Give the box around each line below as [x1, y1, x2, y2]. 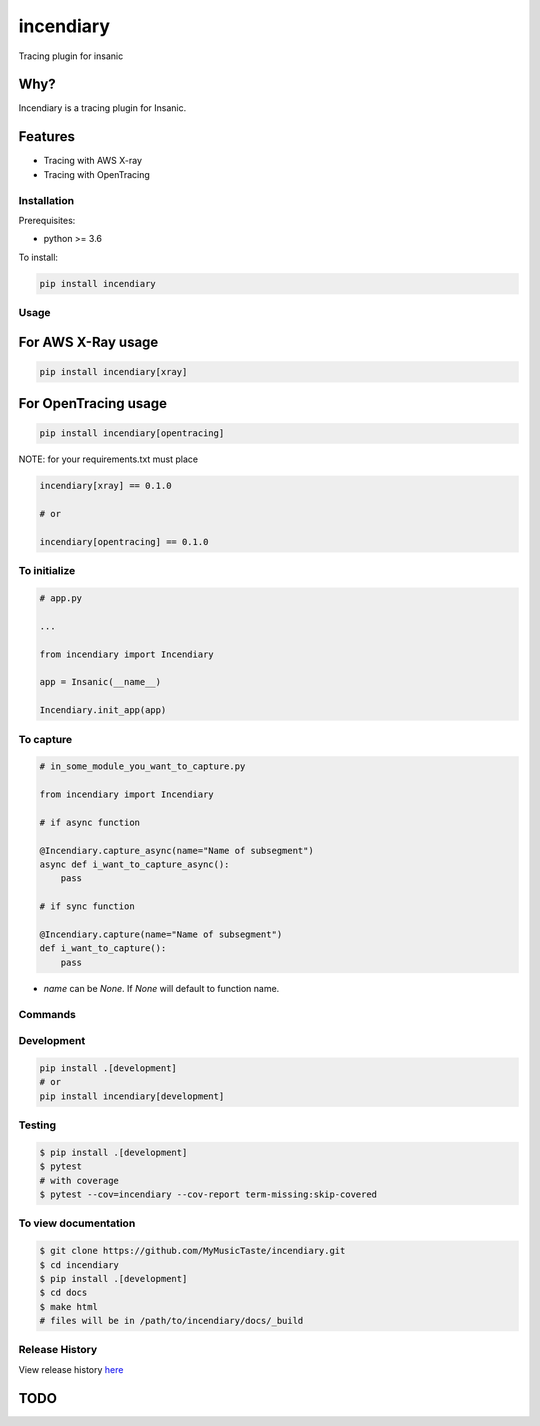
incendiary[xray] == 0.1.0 [39, 480, 172, 492]
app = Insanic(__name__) [39, 676, 162, 688]
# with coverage [39, 1175, 120, 1186]
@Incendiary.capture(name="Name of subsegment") [39, 929, 283, 940]
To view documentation [18, 1216, 136, 1230]
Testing [18, 1118, 57, 1132]
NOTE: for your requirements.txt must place [18, 453, 199, 465]
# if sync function [39, 901, 135, 912]
